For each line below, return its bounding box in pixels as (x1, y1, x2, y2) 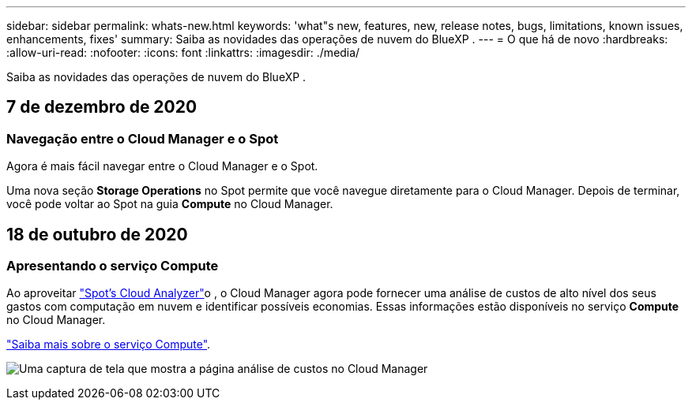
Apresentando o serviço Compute (6, 258, 219, 274)
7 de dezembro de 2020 (6, 97, 197, 117)
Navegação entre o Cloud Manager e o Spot (6, 130, 279, 147)
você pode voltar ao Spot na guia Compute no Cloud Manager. (6, 197, 333, 211)
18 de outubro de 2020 (6, 224, 188, 244)
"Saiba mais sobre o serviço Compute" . (6, 337, 211, 352)
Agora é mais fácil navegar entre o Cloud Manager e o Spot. (6, 159, 318, 173)
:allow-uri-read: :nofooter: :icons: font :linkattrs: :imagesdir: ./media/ (6, 46, 360, 59)
